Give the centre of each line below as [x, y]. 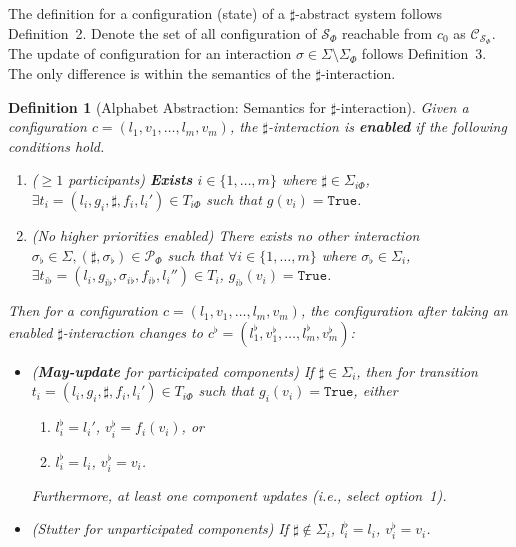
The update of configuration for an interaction [150, 53]
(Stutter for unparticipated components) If [160, 528]
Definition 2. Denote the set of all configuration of [162, 32]
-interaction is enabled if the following [387, 126]
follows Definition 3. [424, 53]
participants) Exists [130, 179]
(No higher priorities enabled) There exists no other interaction [225, 235]
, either [375, 390]
